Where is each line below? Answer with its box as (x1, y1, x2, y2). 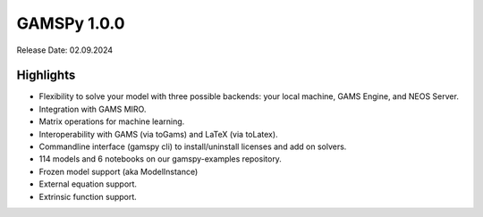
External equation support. (38, 179, 138, 189)
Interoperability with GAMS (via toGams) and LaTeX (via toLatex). (38, 129, 278, 139)
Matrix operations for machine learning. (38, 116, 185, 127)
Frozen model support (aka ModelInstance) (38, 166, 199, 177)
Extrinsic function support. (38, 191, 138, 202)
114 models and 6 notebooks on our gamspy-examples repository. (38, 154, 282, 164)
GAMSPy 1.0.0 (16, 13, 125, 33)
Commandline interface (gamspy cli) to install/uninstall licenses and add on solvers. (38, 141, 347, 152)
